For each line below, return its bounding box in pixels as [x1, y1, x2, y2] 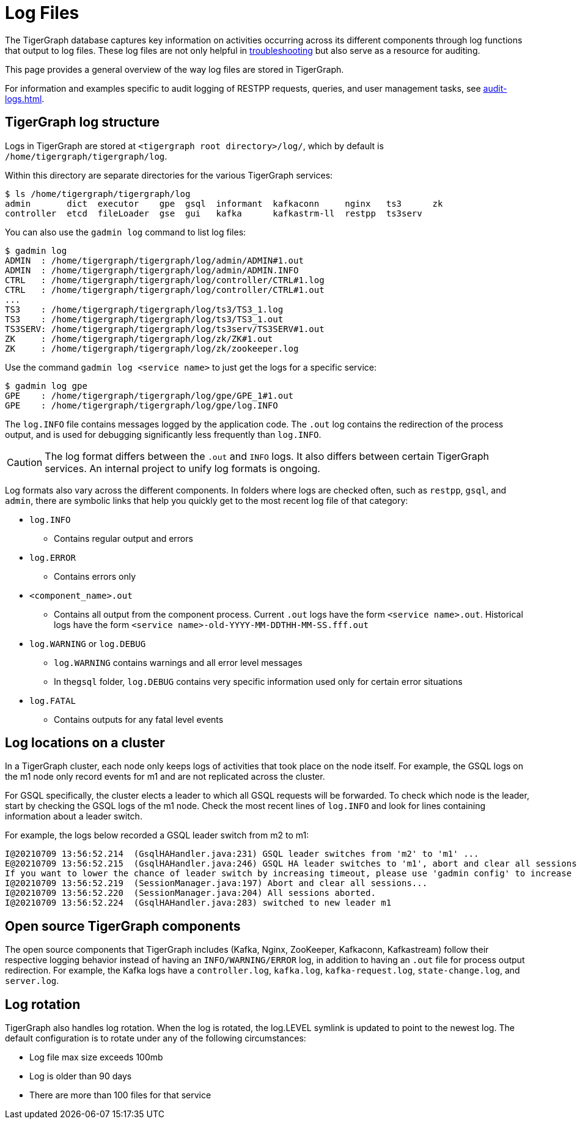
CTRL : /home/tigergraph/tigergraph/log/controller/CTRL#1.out [5, 284, 325, 295]
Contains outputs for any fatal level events [54, 714, 224, 725]
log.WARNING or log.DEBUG [29, 638, 146, 649]
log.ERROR [29, 552, 76, 563]
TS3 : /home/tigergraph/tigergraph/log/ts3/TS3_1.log [5, 304, 284, 314]
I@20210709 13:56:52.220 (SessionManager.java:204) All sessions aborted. [5, 888, 376, 898]
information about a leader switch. [5, 811, 142, 822]
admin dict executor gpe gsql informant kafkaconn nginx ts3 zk [5, 198, 443, 209]
